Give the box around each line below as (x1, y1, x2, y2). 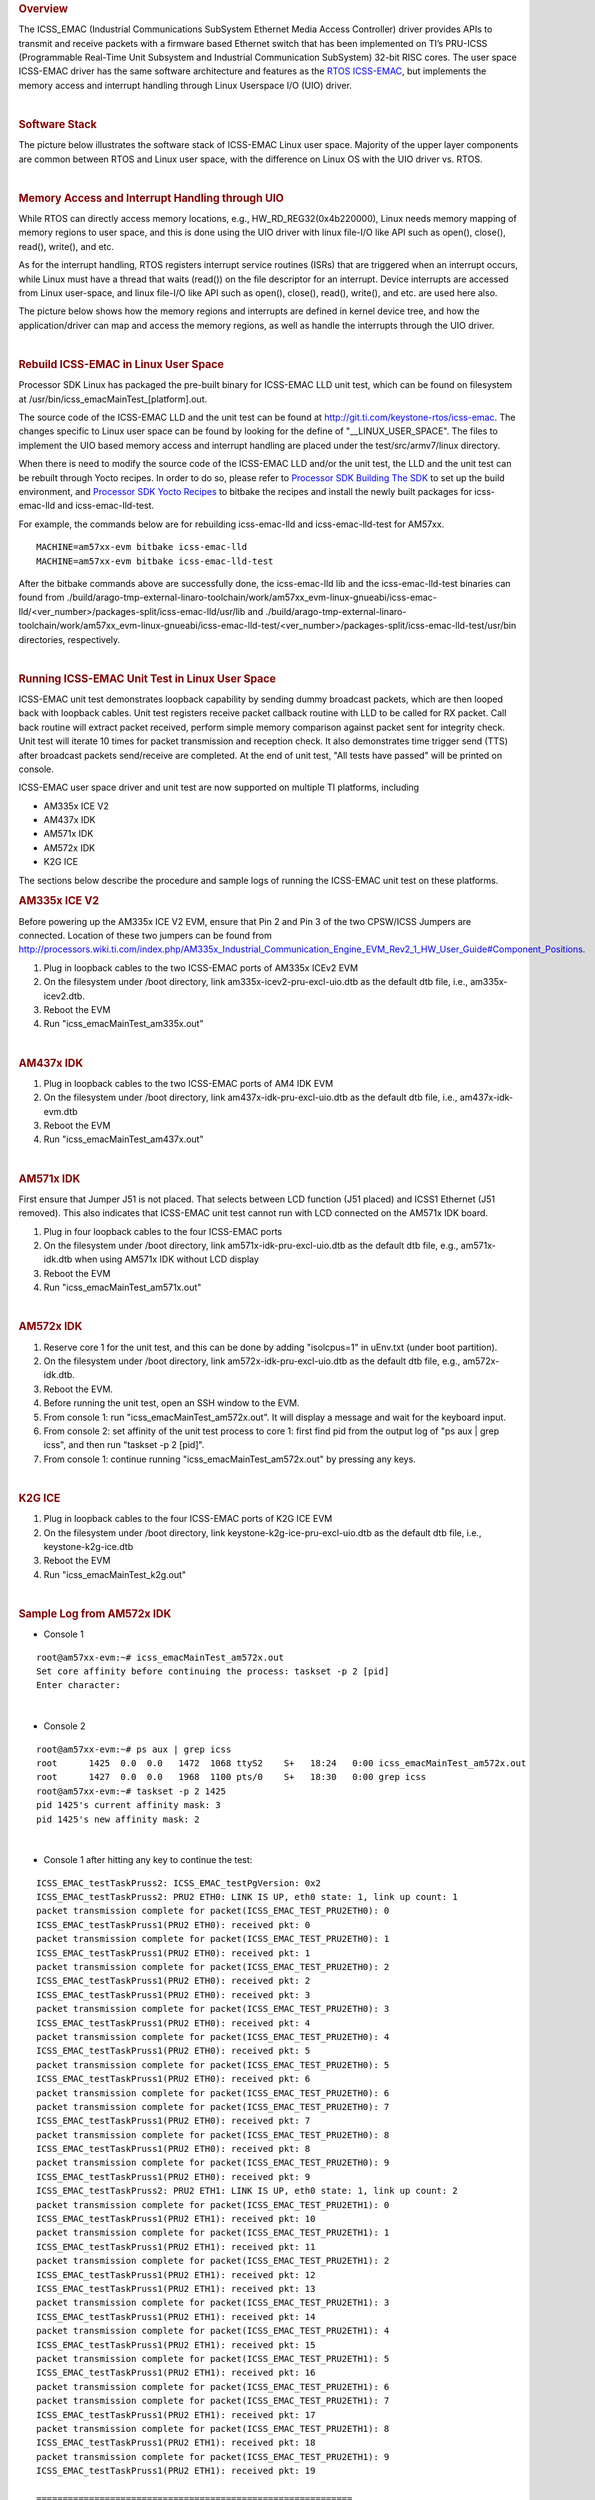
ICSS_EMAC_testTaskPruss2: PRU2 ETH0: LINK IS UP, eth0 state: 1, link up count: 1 (36, 1891, 459, 1903)
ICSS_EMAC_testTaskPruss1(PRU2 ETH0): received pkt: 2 (36, 1975, 311, 1987)
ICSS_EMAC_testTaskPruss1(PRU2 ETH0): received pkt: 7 (36, 2115, 311, 2127)
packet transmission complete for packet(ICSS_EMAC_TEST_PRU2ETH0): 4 (36, 2031, 390, 2042)
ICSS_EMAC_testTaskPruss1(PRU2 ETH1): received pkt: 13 (36, 2283, 316, 2294)
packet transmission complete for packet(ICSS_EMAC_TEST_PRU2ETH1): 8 (36, 2423, 390, 2434)
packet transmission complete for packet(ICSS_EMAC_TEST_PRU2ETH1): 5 (36, 2353, 390, 2364)
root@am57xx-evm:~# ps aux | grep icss (36, 1743, 232, 1755)
